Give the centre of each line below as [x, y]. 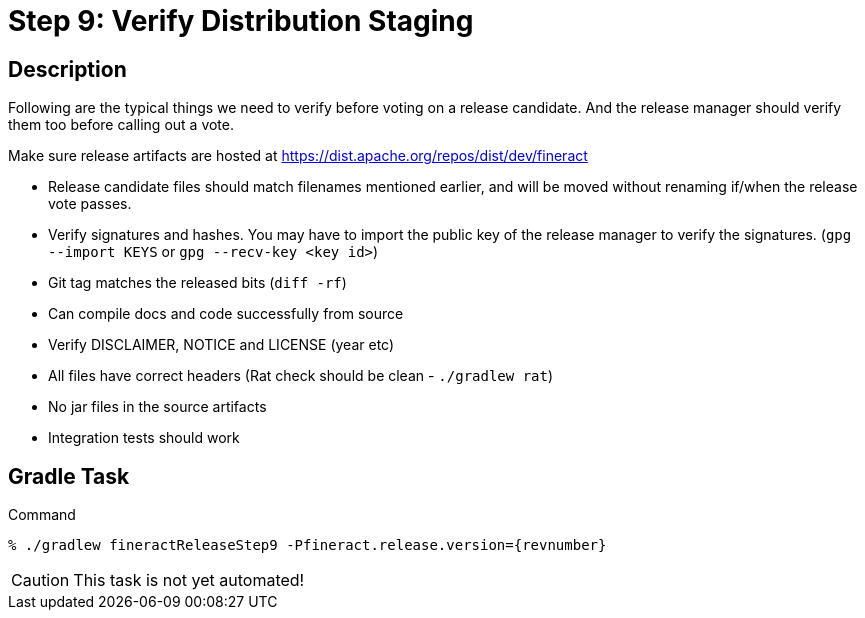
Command [42, 515]
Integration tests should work [144, 438]
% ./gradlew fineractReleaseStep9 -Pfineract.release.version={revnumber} [307, 545]
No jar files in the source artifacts [157, 407]
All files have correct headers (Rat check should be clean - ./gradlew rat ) [301, 376]
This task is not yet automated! [189, 580]
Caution [40, 580]
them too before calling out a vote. [121, 125]
